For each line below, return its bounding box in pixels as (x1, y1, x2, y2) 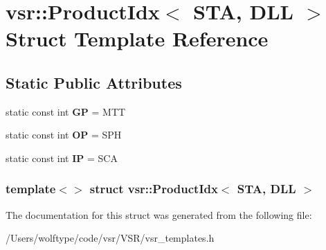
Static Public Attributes (6, 71, 182, 93)
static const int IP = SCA (6, 150, 118, 165)
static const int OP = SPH (6, 127, 122, 142)
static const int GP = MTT (6, 104, 126, 118)
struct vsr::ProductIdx (89, 180, 218, 197)
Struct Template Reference (6, 24, 269, 53)
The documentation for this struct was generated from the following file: (6, 207, 312, 222)
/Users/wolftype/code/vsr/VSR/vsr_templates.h (6, 231, 215, 245)
